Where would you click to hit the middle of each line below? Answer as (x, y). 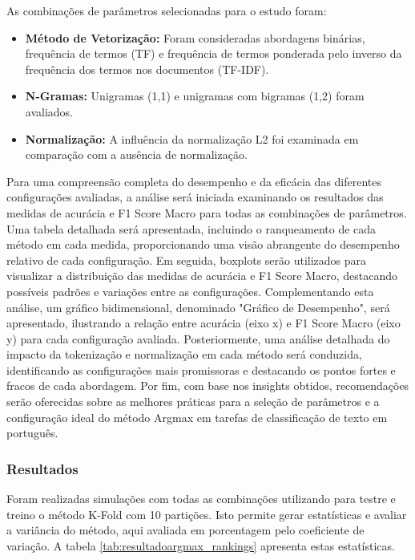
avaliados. (49, 111)
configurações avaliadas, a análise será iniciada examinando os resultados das (195, 197)
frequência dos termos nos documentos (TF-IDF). (147, 69)
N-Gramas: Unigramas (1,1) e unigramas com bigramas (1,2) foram (195, 96)
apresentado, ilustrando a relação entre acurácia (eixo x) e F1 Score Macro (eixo (203, 323)
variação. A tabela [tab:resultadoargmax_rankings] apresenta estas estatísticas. (201, 545)
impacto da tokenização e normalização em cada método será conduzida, (184, 354)
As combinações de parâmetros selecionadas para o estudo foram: (167, 10)
